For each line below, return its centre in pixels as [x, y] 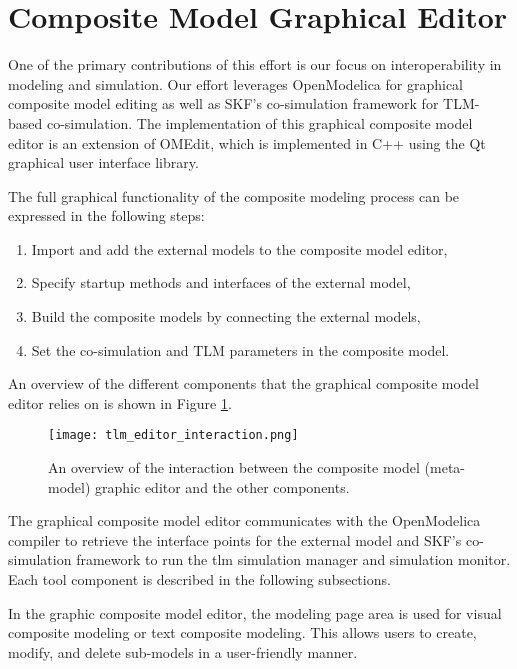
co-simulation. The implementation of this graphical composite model [259, 122]
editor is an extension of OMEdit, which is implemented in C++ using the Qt [247, 142]
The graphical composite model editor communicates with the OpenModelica [244, 520]
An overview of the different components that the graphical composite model [243, 383]
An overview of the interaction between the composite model [234, 467]
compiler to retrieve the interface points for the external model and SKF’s [235, 539]
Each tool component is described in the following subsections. [199, 579]
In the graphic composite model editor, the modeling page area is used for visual [255, 612]
